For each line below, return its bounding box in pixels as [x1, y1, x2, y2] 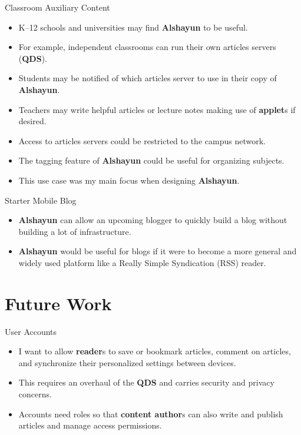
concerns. [18, 388, 52, 400]
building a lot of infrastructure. [18, 225, 131, 237]
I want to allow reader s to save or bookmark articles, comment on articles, [18, 345, 291, 357]
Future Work [5, 291, 112, 315]
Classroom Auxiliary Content [5, 1, 110, 13]
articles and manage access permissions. [18, 419, 162, 431]
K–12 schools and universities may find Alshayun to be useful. [18, 21, 248, 33]
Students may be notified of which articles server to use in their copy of [18, 72, 277, 84]
